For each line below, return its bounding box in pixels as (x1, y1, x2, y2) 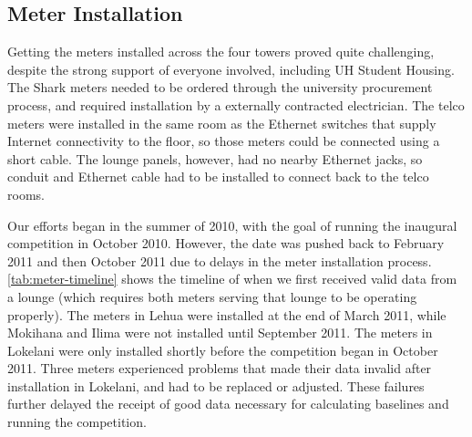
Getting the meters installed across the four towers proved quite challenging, (7, 42, 435, 61)
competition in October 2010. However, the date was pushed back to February (7, 234, 445, 253)
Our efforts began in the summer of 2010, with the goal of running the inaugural (7, 215, 457, 234)
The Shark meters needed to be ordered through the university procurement (7, 78, 433, 97)
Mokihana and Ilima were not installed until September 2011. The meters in (7, 323, 433, 342)
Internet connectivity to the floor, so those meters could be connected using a (7, 131, 440, 151)
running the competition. (7, 412, 147, 432)
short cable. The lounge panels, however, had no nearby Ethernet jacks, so (7, 149, 423, 168)
